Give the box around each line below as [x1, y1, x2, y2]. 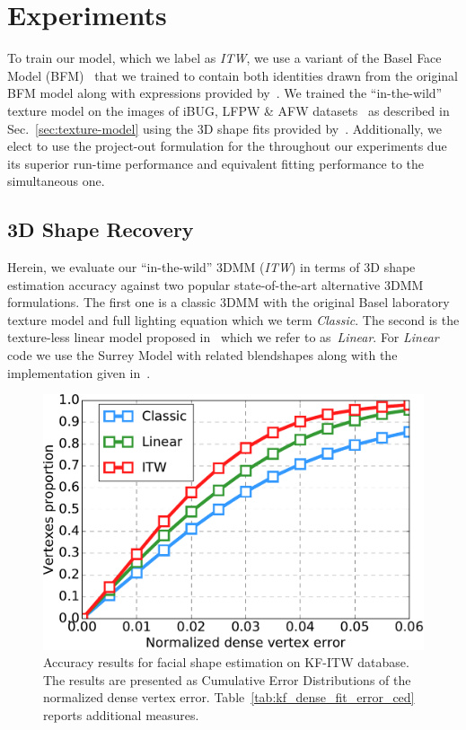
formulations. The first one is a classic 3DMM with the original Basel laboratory [7, 293, 450, 312]
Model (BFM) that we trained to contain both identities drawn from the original [7, 66, 458, 84]
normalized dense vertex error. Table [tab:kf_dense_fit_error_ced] [43, 688, 415, 707]
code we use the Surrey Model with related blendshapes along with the [7, 346, 398, 365]
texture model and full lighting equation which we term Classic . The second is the [7, 310, 460, 329]
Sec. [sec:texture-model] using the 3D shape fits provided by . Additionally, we [7, 119, 443, 137]
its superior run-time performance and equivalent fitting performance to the [7, 154, 425, 172]
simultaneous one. [7, 172, 105, 190]
